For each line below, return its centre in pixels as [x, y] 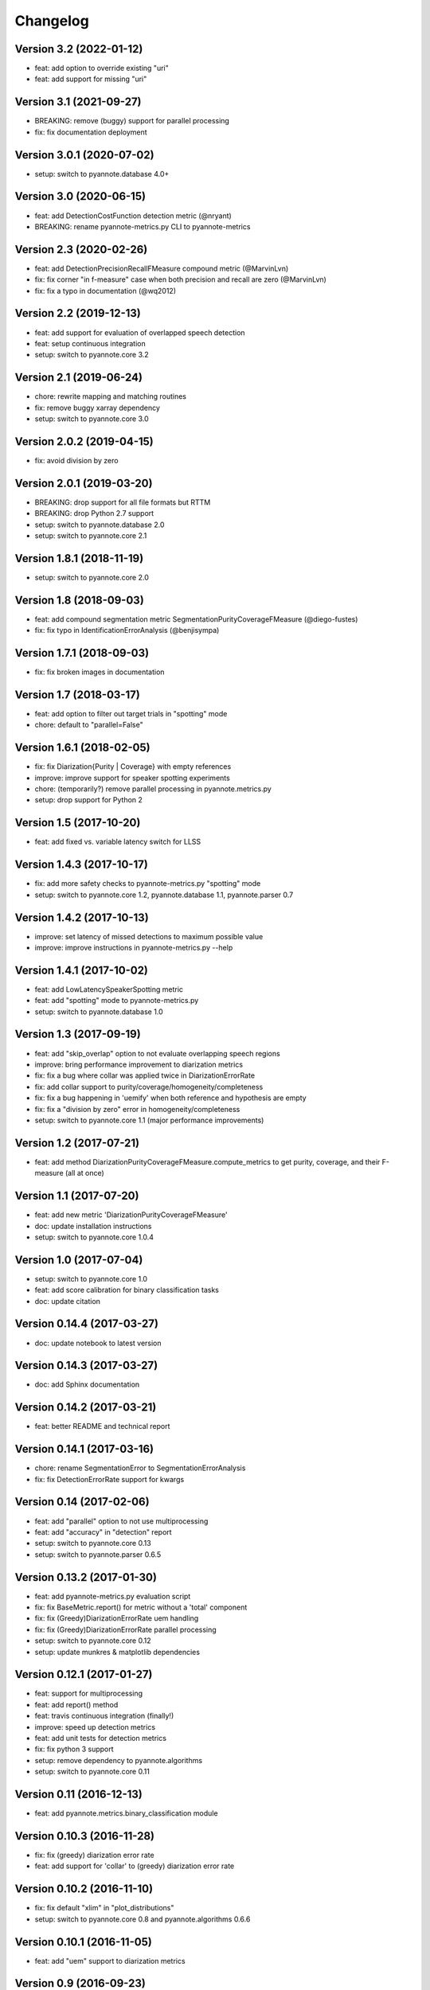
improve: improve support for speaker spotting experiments [132, 778]
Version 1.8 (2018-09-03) [80, 600]
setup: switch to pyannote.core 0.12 [93, 1641]
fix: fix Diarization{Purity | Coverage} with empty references [133, 767]
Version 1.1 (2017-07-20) [77, 1196]
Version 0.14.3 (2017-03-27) [86, 1366]
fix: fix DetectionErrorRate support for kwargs [109, 1479]
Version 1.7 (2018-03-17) [78, 695]
